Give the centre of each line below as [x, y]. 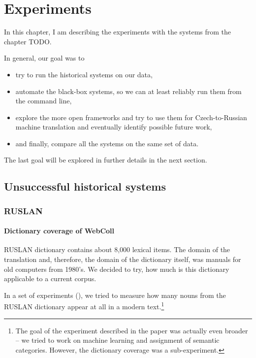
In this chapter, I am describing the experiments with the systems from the [118, 32]
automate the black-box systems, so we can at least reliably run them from [128, 91]
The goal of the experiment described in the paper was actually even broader [132, 330]
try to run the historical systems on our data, [84, 74]
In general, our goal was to [44, 58]
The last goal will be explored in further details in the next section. [106, 160]
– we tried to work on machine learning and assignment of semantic [117, 340]
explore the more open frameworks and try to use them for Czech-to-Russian [131, 117]
